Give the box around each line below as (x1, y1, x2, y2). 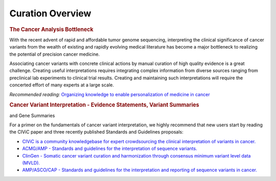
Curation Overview (9, 8, 91, 19)
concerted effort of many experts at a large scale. (9, 82, 114, 88)
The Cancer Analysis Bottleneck (9, 26, 94, 33)
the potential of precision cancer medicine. (9, 51, 100, 57)
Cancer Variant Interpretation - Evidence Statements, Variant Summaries (9, 101, 199, 108)
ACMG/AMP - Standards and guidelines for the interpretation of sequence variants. (22, 146, 197, 152)
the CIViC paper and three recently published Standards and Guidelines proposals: (9, 129, 183, 135)
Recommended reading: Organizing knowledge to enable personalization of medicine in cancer (9, 91, 210, 97)
